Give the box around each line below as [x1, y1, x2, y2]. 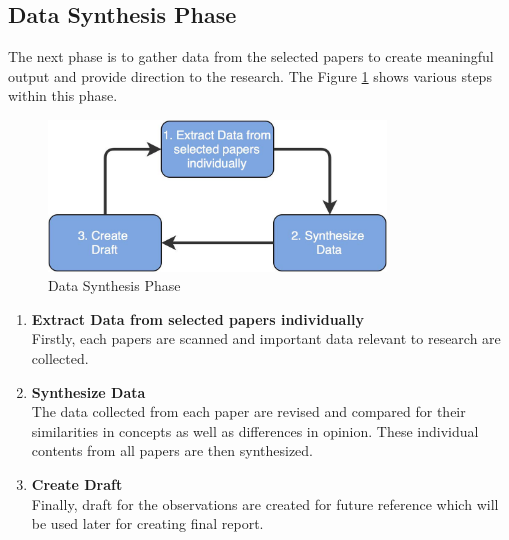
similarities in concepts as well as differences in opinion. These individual [31, 420, 479, 441]
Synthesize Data [31, 381, 146, 402]
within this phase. [8, 85, 118, 106]
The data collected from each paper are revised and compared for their [31, 401, 466, 422]
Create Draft [31, 474, 123, 495]
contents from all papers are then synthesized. [31, 440, 313, 461]
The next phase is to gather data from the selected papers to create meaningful [8, 46, 494, 67]
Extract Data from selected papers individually [31, 308, 364, 329]
